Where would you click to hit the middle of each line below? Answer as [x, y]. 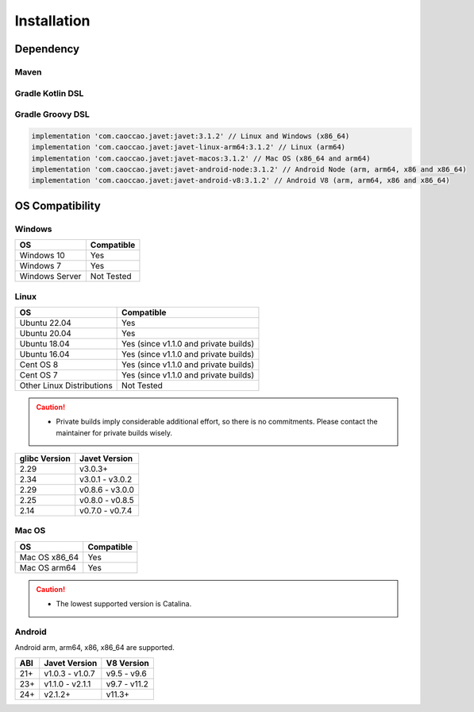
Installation [52, 21]
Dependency [47, 49]
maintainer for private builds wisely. [114, 432]
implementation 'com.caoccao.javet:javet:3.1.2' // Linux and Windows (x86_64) [191, 136]
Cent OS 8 [39, 364]
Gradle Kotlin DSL [49, 93]
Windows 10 [42, 256]
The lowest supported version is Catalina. [124, 604]
